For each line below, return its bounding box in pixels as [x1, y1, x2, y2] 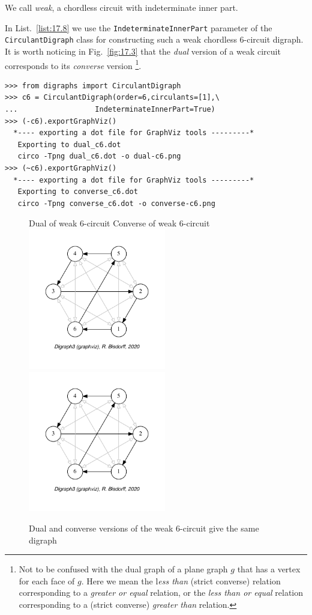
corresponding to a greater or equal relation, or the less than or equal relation [19, 586, 304, 599]
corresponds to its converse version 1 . [5, 57, 142, 71]
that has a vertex [237, 563, 301, 575]
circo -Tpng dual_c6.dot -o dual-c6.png [17, 152, 181, 161]
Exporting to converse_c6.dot [17, 187, 138, 196]
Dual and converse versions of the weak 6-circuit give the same [29, 522, 259, 535]
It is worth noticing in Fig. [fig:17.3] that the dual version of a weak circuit [5, 44, 281, 57]
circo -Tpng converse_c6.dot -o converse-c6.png [17, 199, 215, 208]
